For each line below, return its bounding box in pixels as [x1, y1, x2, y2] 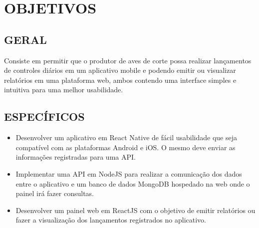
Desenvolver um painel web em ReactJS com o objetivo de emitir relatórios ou [15, 205, 256, 215]
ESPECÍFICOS [4, 109, 85, 124]
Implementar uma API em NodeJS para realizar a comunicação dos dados [15, 168, 242, 179]
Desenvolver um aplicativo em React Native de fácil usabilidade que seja [15, 132, 237, 143]
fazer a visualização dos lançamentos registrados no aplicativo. [15, 215, 207, 225]
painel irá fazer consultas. [15, 188, 94, 199]
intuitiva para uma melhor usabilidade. [4, 84, 123, 95]
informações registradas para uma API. [15, 152, 136, 162]
